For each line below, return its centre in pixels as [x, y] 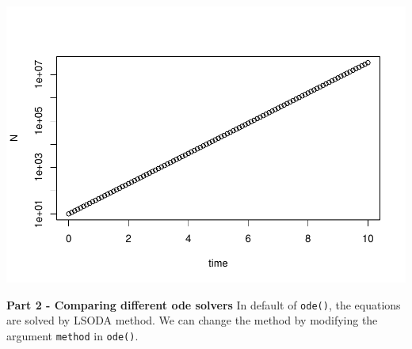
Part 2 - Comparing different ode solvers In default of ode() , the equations [204, 304]
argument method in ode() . [72, 335]
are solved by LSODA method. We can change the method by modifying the [192, 320]
